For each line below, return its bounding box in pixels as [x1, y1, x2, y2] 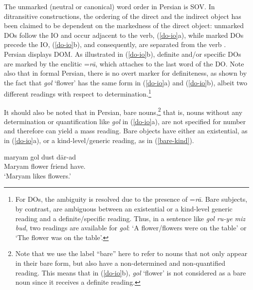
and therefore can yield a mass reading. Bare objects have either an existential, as [4, 126, 248, 136]
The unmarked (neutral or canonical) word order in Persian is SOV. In [4, 1, 215, 11]
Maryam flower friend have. [4, 161, 86, 171]
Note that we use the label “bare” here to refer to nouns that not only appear [15, 248, 248, 258]
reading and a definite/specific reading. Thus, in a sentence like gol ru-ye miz [15, 213, 246, 223]
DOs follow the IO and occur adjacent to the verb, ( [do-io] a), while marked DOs [4, 30, 244, 40]
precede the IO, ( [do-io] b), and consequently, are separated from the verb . [4, 39, 226, 49]
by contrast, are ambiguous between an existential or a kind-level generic [15, 204, 233, 213]
